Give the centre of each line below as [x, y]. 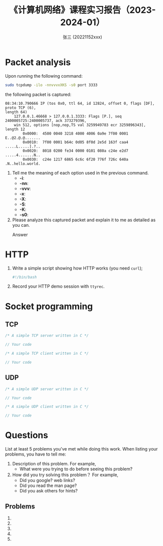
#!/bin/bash [24, 277]
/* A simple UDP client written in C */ [47, 407]
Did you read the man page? [48, 485]
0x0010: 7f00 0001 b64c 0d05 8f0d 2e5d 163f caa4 [76, 142]
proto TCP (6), [21, 108]
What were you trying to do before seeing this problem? [76, 469]
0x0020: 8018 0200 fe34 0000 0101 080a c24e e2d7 [76, 151]
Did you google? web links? [47, 481]
